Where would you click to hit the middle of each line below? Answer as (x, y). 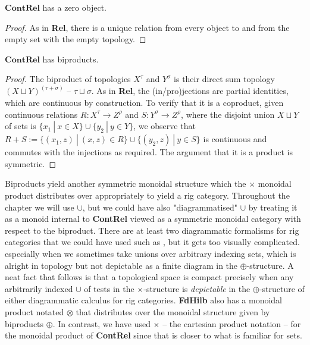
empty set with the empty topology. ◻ (76, 39)
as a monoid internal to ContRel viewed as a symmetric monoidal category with (153, 219)
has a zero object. (74, 7)
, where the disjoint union (228, 114)
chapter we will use (40, 207)
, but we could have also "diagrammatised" (160, 207)
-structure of (282, 288)
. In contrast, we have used (101, 323)
